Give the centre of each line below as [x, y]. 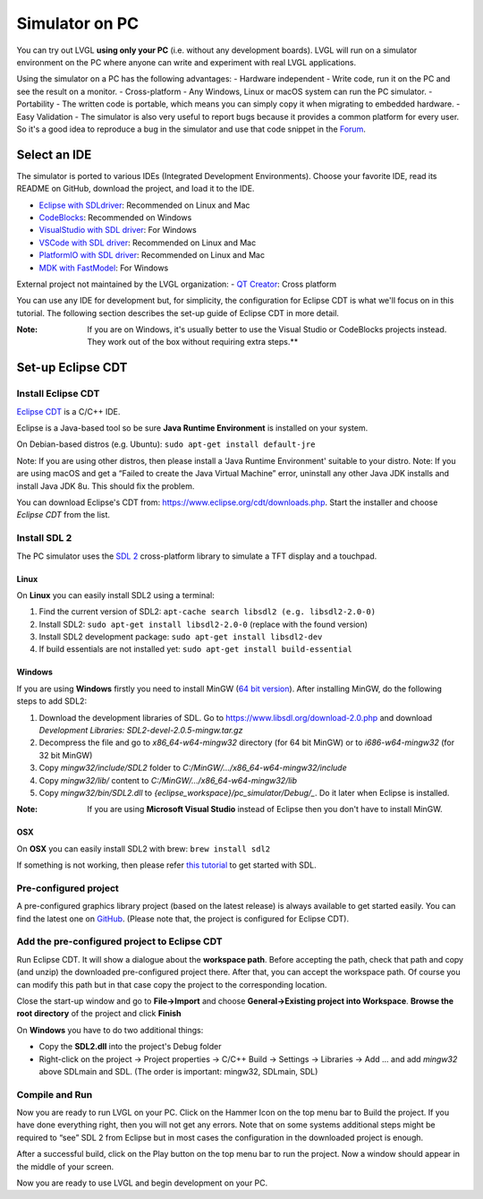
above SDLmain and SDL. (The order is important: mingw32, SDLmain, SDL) [178, 1071]
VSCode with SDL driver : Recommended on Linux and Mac [148, 243]
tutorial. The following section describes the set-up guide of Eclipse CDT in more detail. [178, 313]
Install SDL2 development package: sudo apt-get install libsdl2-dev [181, 637]
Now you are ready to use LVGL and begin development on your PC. [142, 1183]
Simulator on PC [78, 23]
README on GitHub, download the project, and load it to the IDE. [136, 189]
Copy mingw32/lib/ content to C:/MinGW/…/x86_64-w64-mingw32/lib [168, 780]
